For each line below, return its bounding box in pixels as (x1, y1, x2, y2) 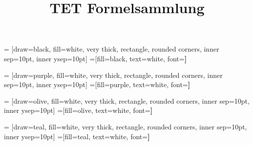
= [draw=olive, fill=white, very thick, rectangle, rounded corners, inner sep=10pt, (4, 95, 250, 106)
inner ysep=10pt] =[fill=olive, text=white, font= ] (4, 105, 153, 115)
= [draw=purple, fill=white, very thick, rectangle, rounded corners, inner (4, 70, 223, 80)
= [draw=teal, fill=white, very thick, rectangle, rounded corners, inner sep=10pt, (4, 121, 247, 131)
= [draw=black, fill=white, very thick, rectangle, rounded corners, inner (4, 44, 219, 54)
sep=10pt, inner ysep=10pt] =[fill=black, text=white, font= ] (4, 53, 187, 63)
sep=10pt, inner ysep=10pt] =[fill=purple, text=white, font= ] (4, 79, 190, 90)
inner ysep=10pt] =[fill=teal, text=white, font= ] (4, 131, 150, 141)
